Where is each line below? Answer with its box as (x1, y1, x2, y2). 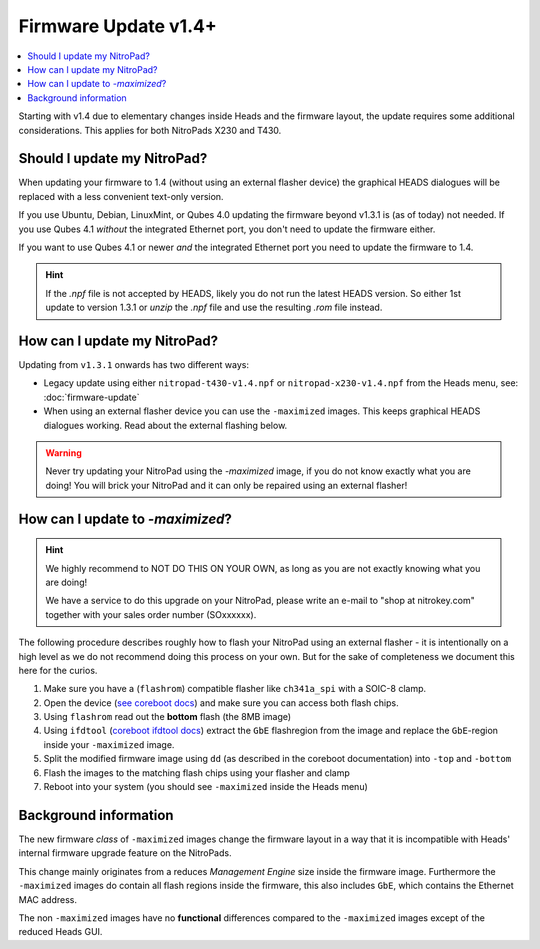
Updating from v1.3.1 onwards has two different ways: (18, 359, 250, 371)
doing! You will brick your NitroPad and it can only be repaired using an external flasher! (45, 479, 408, 491)
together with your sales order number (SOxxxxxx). (45, 608, 257, 620)
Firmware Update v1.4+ (18, 15, 217, 37)
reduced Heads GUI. (18, 926, 103, 938)
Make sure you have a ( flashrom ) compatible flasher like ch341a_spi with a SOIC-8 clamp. (43, 683, 427, 695)
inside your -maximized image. (43, 738, 175, 750)
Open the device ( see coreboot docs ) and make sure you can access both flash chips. (43, 696, 399, 709)
